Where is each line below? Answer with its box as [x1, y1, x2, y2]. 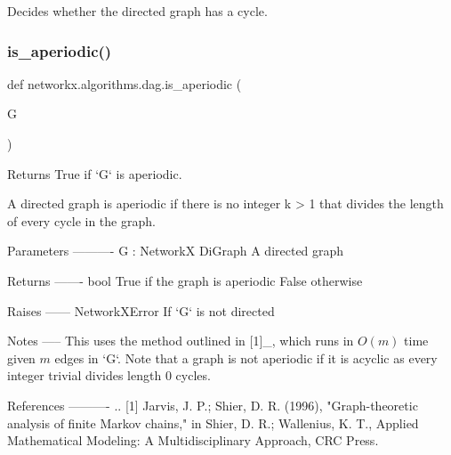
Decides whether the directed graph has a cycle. [7, 2, 268, 20]
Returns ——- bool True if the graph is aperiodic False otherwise [7, 271, 363, 289]
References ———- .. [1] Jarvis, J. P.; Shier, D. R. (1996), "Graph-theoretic [7, 395, 418, 414]
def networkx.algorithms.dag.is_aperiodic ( [7, 74, 242, 93]
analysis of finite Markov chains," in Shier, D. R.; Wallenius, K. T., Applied [7, 413, 419, 432]
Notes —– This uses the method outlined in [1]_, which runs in [7, 331, 354, 350]
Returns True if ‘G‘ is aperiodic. [7, 164, 182, 183]
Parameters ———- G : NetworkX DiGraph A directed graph [7, 241, 344, 260]
